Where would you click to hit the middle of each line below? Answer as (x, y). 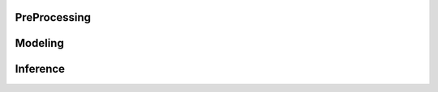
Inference (40, 69)
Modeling (39, 43)
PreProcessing (53, 17)
